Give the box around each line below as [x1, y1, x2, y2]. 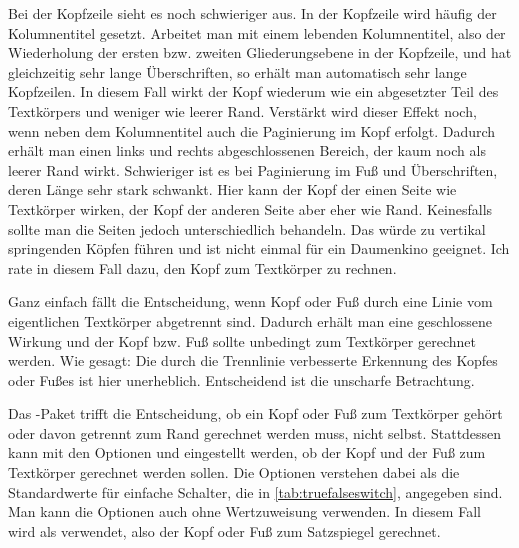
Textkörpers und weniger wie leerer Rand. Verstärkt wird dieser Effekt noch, [8, 100, 477, 121]
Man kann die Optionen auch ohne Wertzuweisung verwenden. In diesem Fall [8, 501, 481, 522]
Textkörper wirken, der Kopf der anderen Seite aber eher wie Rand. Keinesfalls [8, 198, 493, 219]
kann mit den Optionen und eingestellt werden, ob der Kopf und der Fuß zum [8, 442, 486, 463]
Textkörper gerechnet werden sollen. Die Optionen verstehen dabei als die [8, 462, 460, 483]
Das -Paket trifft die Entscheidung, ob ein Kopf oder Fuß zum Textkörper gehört [8, 403, 503, 424]
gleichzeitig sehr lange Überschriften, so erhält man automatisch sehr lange [8, 61, 467, 82]
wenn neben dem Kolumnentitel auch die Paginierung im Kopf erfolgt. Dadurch [8, 120, 496, 141]
